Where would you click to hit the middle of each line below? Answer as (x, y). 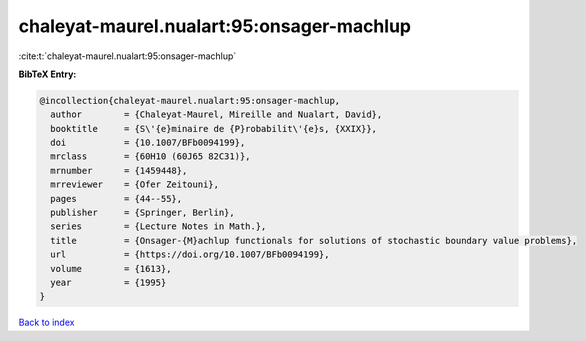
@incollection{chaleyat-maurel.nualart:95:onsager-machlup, (190, 100)
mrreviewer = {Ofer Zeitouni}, (135, 184)
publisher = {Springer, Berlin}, (142, 213)
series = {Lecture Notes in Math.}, (158, 226)
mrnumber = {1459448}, (119, 170)
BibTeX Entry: (47, 74)
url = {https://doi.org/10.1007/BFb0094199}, (190, 254)
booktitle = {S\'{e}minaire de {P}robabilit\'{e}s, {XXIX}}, (214, 128)
